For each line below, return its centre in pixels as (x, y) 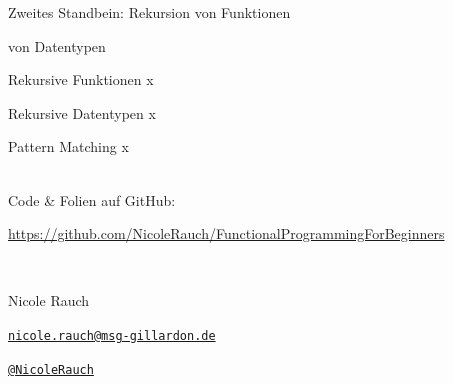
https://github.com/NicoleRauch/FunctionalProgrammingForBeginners (226, 233)
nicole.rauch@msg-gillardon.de (112, 335)
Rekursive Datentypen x (82, 112)
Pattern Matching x (68, 146)
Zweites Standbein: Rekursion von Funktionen (149, 12)
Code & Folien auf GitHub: (92, 199)
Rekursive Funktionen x (81, 79)
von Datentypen (57, 45)
